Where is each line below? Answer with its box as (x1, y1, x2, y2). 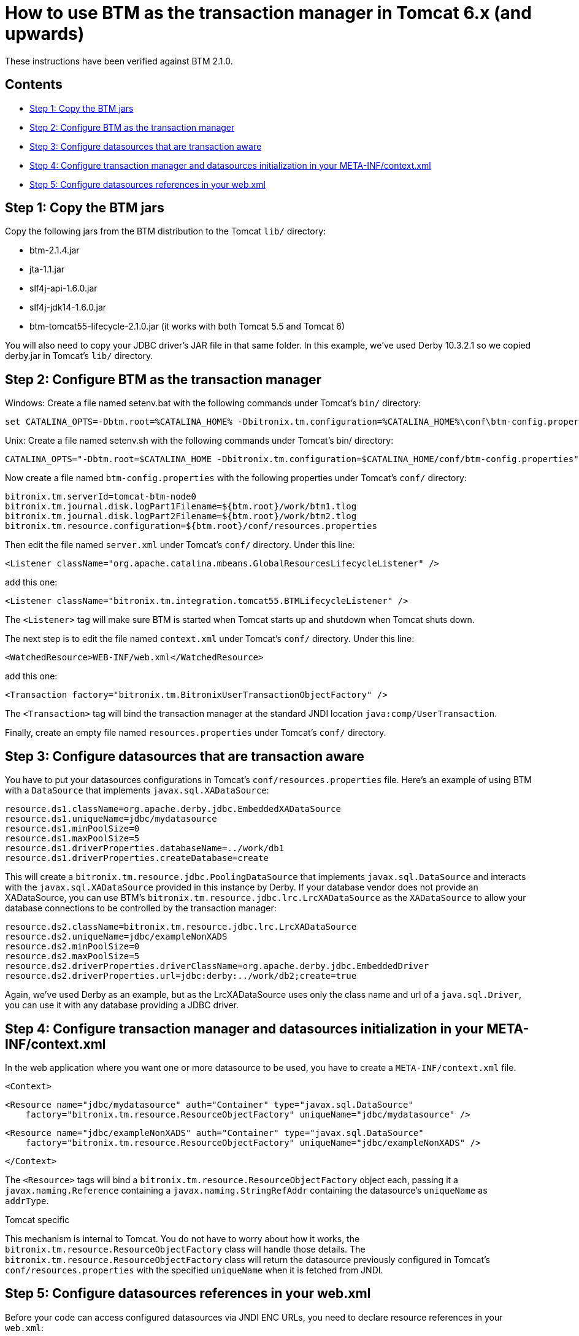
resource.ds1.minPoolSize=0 (5, 824, 140, 834)
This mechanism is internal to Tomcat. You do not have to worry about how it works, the (5, 1233, 360, 1244)
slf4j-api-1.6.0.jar (29, 283, 98, 294)
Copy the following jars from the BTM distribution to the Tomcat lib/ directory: (5, 226, 326, 237)
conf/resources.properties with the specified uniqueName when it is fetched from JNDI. (5, 1264, 383, 1275)
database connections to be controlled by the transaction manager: (5, 903, 277, 914)
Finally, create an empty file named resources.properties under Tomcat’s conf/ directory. (5, 727, 386, 738)
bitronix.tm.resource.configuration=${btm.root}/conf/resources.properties (5, 521, 377, 531)
